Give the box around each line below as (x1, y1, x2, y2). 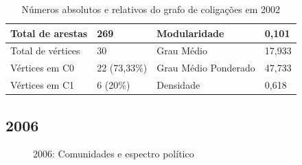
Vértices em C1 (10, 78, 75, 92)
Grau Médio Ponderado (156, 60, 255, 75)
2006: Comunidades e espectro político (33, 146, 194, 161)
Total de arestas (10, 25, 88, 40)
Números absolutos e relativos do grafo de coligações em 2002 (21, 2, 281, 16)
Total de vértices (10, 43, 80, 58)
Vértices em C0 (10, 60, 75, 75)
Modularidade (156, 25, 224, 40)
